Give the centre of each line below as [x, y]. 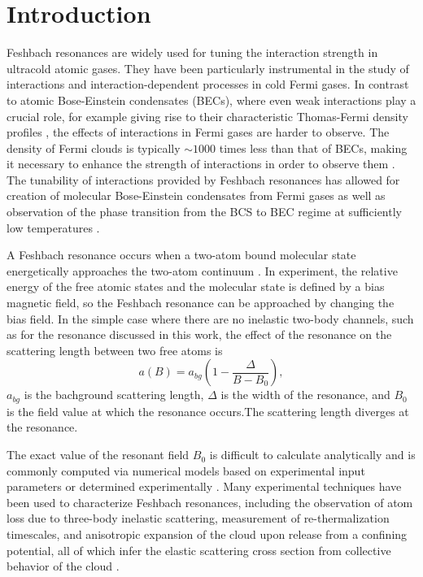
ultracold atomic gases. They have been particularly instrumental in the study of [208, 68]
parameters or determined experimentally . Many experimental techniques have [204, 486]
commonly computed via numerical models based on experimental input [186, 470]
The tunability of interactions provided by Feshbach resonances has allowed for [203, 179]
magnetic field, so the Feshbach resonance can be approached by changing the [201, 303]
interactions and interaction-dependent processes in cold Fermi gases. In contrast [208, 84]
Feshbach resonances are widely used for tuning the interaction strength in [192, 52]
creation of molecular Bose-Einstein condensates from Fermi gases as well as [196, 195]
